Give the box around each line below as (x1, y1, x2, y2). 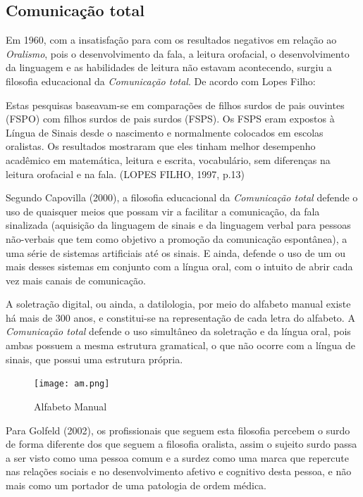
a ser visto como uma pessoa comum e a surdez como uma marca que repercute (6, 450, 349, 465)
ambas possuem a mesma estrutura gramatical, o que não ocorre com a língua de (6, 338, 355, 353)
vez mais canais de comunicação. (6, 272, 146, 287)
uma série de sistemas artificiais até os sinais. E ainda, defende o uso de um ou (6, 245, 345, 260)
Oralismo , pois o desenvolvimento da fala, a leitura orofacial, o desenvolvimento (6, 46, 350, 61)
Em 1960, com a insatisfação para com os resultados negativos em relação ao (6, 32, 337, 47)
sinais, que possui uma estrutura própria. (6, 351, 183, 366)
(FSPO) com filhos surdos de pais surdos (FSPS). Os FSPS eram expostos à (6, 111, 335, 126)
